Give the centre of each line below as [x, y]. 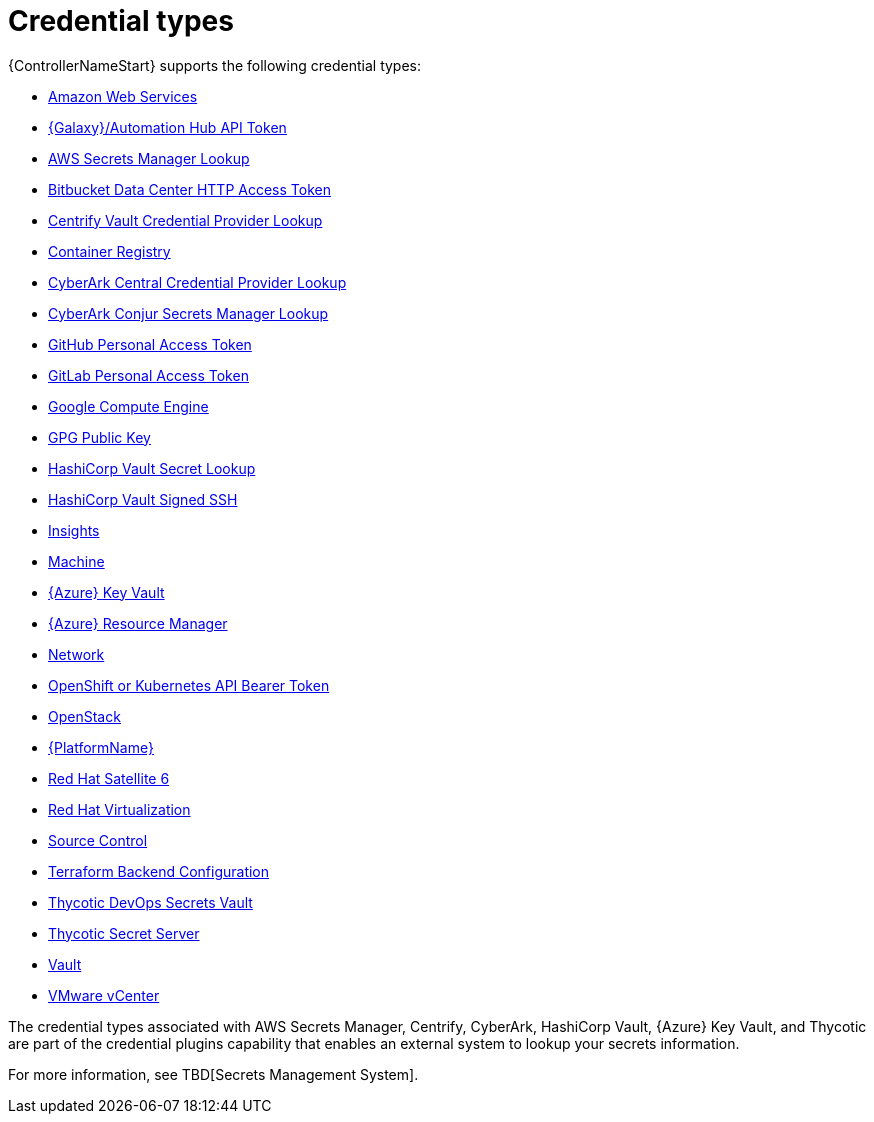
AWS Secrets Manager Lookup [149, 158]
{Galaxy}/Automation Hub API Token [167, 127]
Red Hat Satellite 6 [109, 778]
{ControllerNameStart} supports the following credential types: [215, 65]
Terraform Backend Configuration [159, 871]
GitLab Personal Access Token [148, 375]
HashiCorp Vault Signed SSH [143, 499]
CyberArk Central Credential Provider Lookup [197, 282]
